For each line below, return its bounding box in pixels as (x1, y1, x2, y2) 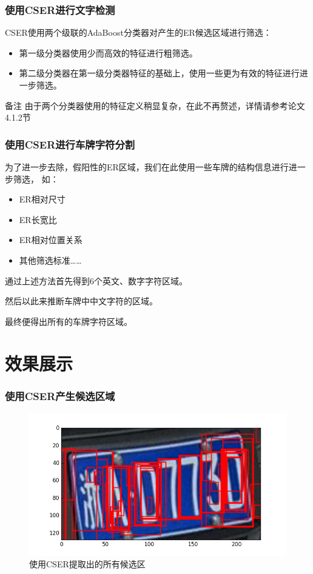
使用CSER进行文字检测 (5, 2, 115, 17)
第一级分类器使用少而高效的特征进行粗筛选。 (19, 46, 198, 59)
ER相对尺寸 (19, 193, 66, 205)
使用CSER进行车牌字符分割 (5, 136, 135, 152)
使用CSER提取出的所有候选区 (29, 558, 146, 570)
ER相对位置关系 (19, 233, 82, 246)
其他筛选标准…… (19, 253, 82, 266)
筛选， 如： (13, 172, 59, 185)
